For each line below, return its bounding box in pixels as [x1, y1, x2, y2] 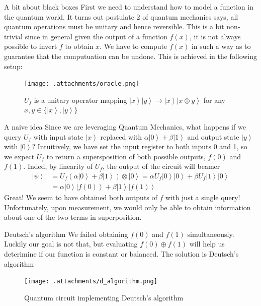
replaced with [100, 131, 142, 142]
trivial [4, 31, 23, 41]
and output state [187, 131, 239, 142]
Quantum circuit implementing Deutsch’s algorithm [24, 292, 184, 302]
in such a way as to [191, 41, 251, 51]
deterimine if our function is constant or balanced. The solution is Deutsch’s [4, 249, 239, 259]
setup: [4, 60, 23, 71]
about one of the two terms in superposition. [4, 212, 142, 222]
